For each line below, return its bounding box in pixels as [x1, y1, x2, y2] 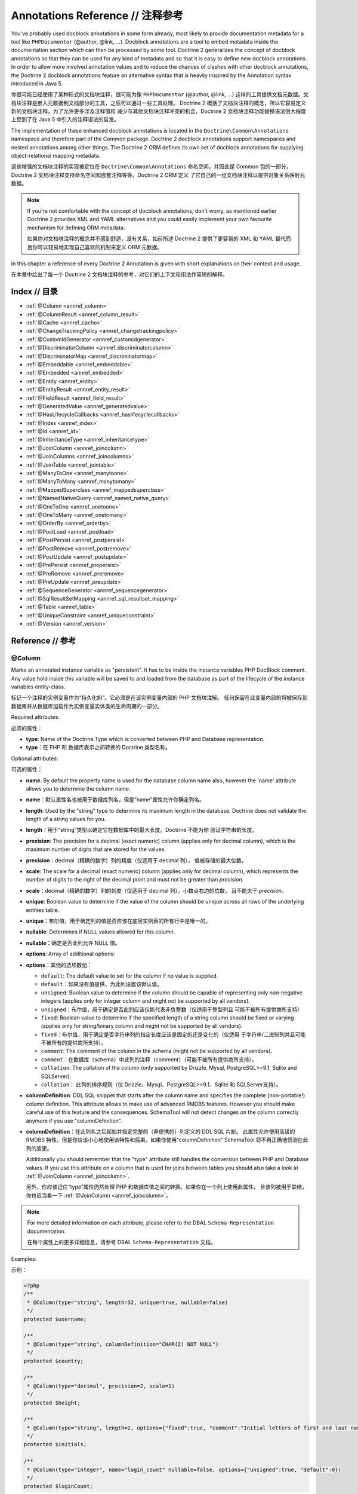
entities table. [26, 906, 60, 914]
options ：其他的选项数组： [26, 961, 92, 968]
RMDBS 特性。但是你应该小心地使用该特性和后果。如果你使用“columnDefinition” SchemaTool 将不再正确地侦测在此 [26, 1136, 308, 1144]
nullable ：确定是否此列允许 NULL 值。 [26, 939, 121, 947]
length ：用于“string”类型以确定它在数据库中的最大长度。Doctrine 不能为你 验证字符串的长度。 [26, 826, 258, 834]
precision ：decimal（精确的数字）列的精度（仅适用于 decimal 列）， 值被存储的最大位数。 [26, 856, 247, 864]
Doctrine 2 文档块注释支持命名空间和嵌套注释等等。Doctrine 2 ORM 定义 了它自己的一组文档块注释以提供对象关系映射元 [11, 171, 305, 179]
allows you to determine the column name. [26, 785, 131, 792]
